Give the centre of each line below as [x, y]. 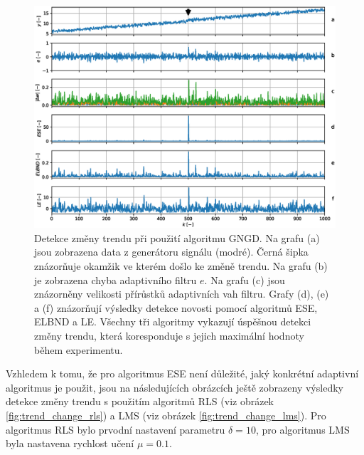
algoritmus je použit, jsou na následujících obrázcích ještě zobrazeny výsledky [175, 387]
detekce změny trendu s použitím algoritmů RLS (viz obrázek [140, 401]
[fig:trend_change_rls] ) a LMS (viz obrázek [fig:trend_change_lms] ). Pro [166, 415]
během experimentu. [79, 349]
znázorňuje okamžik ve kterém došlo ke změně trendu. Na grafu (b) [181, 265]
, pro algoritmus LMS [303, 429]
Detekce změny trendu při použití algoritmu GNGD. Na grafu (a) [177, 237]
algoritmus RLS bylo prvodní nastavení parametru [116, 429]
